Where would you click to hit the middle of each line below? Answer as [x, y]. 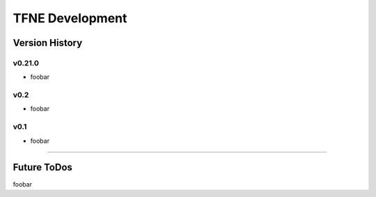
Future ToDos [43, 167]
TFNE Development [70, 18]
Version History [48, 43]
